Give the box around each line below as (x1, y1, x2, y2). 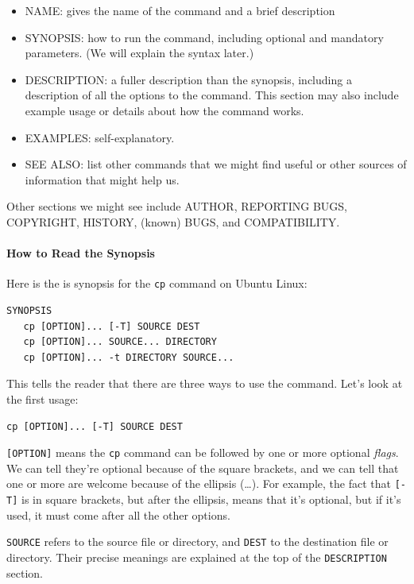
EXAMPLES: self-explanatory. (25, 129, 175, 145)
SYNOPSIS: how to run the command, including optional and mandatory (25, 29, 384, 45)
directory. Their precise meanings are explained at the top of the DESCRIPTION (6, 548, 387, 565)
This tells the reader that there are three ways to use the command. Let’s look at (6, 375, 403, 392)
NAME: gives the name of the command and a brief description (25, 2, 335, 18)
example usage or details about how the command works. (25, 102, 304, 118)
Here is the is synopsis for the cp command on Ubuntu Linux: (6, 275, 308, 292)
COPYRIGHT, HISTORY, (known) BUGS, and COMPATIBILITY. (6, 213, 340, 230)
